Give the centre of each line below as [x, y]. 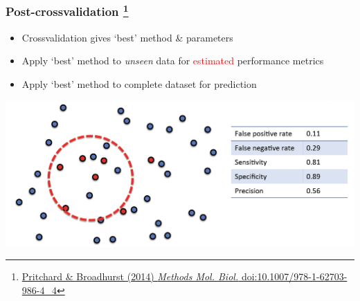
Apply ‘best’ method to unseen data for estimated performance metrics [173, 61]
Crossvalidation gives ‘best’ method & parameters [127, 37]
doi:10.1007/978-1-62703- [294, 276]
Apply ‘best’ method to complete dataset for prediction [139, 83]
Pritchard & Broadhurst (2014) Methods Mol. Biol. [130, 276]
